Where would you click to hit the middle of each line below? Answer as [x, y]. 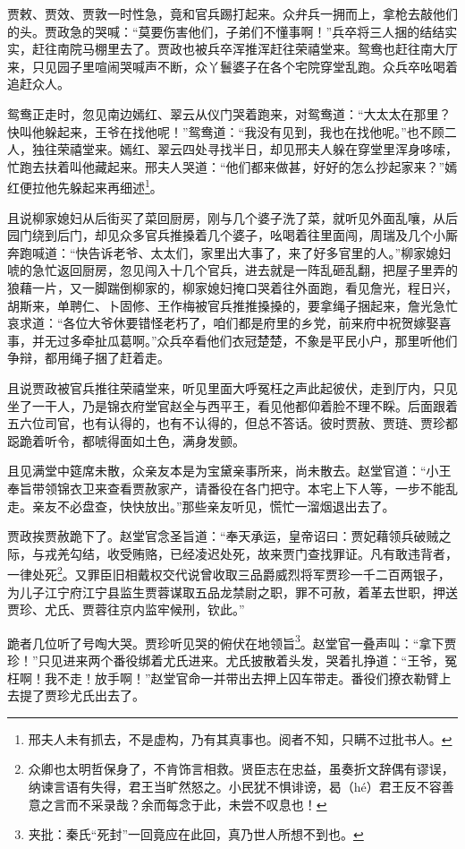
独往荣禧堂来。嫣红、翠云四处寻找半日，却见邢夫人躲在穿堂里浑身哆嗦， [245, 149]
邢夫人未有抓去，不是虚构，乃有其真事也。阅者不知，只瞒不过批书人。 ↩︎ [240, 738]
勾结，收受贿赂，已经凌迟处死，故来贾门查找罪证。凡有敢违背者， [263, 553]
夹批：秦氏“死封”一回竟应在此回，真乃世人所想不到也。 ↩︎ [196, 834]
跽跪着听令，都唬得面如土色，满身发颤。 [126, 440]
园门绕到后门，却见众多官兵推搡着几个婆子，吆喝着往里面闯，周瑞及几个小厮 [232, 235]
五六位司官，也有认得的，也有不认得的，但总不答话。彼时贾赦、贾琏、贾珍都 [232, 423]
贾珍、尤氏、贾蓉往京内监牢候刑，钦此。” [126, 609]
